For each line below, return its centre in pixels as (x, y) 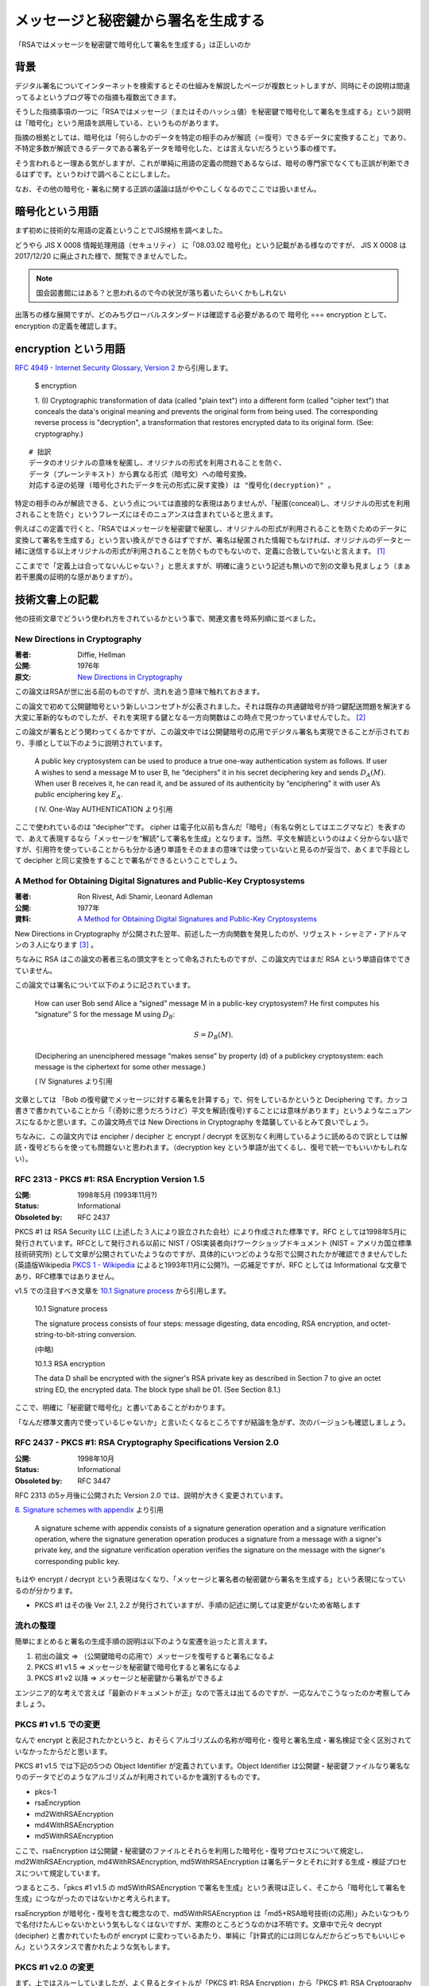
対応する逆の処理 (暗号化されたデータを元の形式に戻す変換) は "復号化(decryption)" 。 (182, 485)
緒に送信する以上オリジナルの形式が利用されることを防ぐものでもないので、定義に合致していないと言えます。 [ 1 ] (200, 551)
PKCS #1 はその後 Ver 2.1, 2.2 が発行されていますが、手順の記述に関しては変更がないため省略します (198, 1605)
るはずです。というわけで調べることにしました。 (95, 174)
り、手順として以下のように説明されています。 (91, 743)
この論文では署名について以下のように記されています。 (104, 985)
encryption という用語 (70, 348)
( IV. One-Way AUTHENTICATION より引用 (104, 809)
